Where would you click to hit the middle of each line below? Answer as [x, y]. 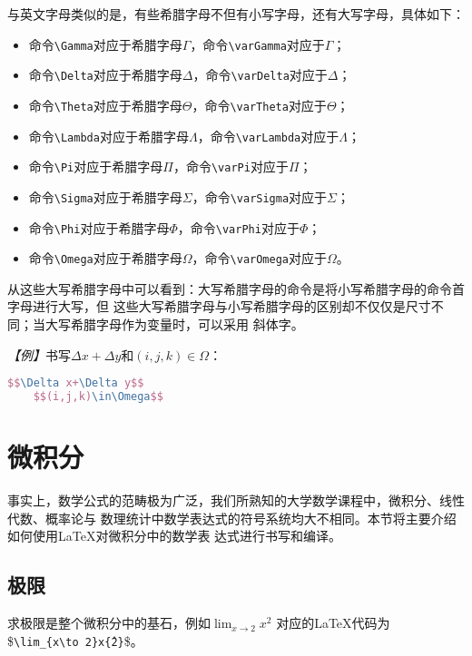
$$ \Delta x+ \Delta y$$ [76, 383]
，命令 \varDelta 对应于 [260, 75]
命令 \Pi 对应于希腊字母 [96, 166]
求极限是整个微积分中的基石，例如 [109, 623]
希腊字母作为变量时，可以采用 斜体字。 [187, 324]
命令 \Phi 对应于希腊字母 [99, 227]
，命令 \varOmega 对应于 [259, 258]
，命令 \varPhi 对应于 [238, 227]
